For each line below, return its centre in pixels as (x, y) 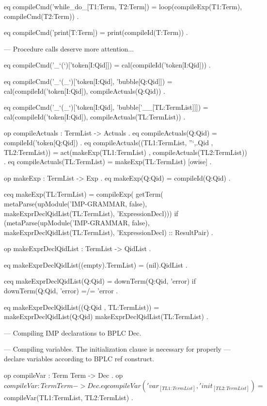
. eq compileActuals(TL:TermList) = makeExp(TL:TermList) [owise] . (108, 161)
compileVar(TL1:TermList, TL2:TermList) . (69, 398)
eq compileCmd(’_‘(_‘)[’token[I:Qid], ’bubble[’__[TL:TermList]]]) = (106, 107)
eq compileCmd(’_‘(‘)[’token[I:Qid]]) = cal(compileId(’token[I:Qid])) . (107, 65)
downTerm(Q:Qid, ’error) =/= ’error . (61, 291)
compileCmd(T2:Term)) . (41, 16)
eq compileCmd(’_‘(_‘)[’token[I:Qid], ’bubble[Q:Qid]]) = (88, 81)
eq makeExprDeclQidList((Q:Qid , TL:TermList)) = (82, 307)
